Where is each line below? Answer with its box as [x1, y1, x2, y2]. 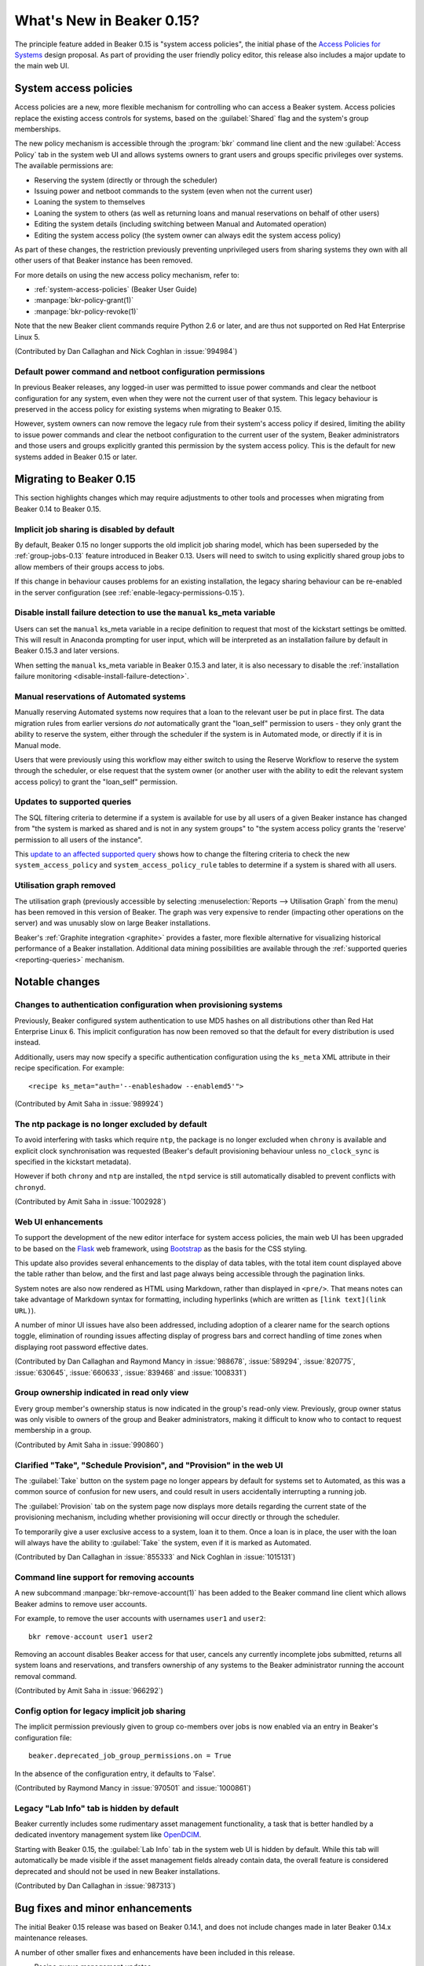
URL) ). [14, 1305, 36, 1315]
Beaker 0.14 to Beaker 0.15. [14, 504, 101, 514]
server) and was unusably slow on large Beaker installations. [14, 919, 211, 928]
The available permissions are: [14, 161, 114, 171]
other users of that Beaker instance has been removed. [14, 256, 193, 265]
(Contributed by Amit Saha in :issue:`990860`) [14, 1440, 164, 1449]
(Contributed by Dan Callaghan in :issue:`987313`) [14, 1881, 176, 1891]
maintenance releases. [14, 1933, 88, 1942]
